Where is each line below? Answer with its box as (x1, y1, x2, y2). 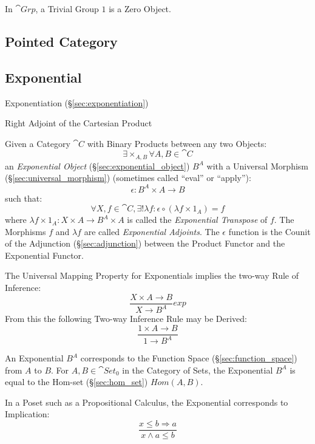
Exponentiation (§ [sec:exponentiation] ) (5, 96, 149, 109)
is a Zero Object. (109, 2, 171, 15)
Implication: (5, 408, 50, 420)
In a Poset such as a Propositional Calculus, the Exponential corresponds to (5, 395, 288, 408)
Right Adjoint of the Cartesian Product (5, 117, 152, 129)
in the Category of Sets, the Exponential (122, 363, 273, 376)
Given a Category (5, 137, 70, 149)
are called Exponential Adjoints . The (84, 225, 220, 237)
